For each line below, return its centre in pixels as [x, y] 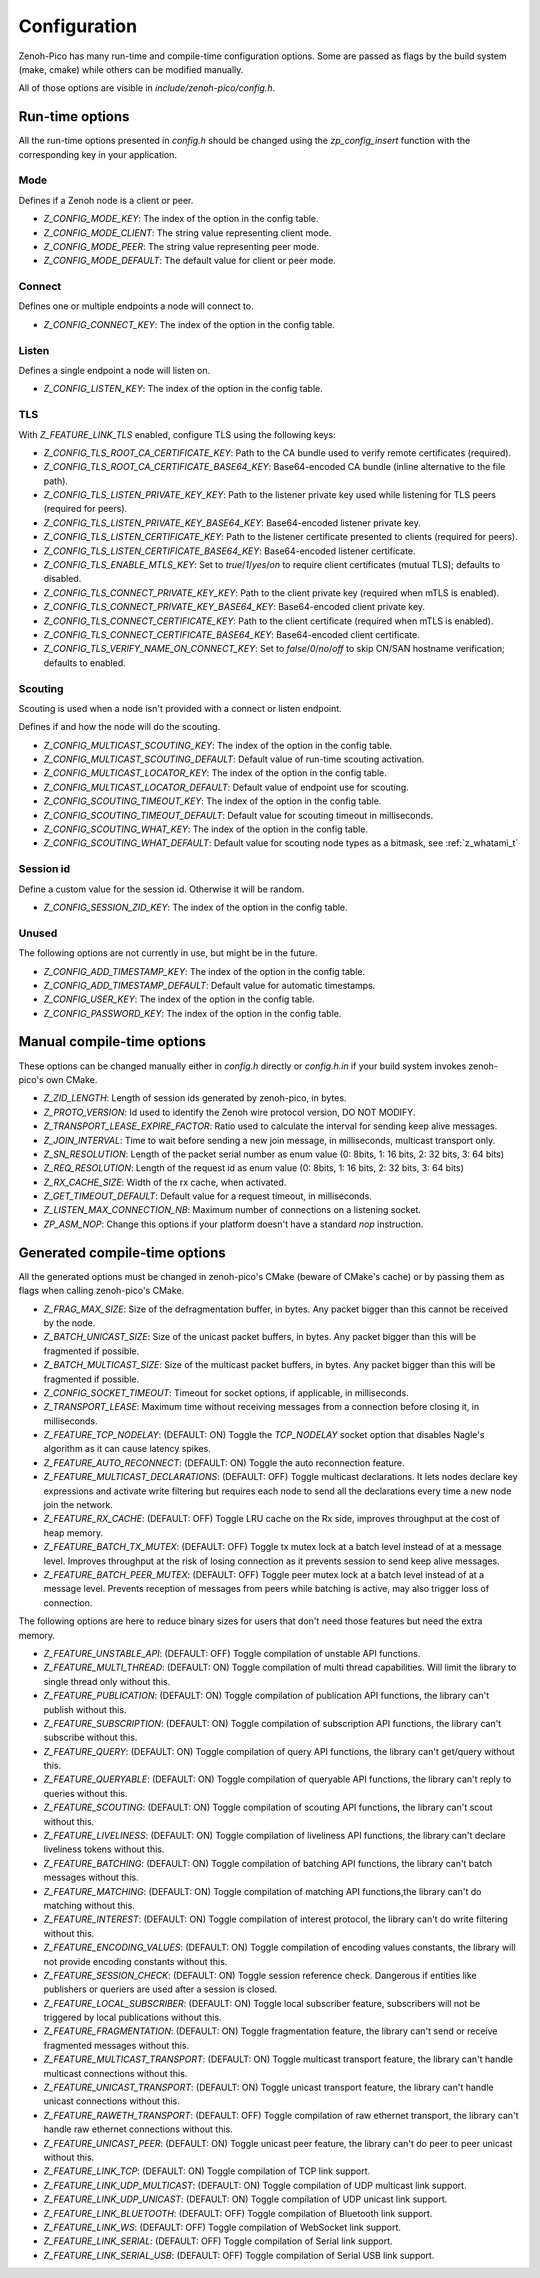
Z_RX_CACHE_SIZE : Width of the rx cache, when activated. [165, 1182]
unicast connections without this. [111, 2101]
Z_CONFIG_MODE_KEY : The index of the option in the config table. [181, 219]
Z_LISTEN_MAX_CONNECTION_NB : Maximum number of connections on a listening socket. [232, 1210]
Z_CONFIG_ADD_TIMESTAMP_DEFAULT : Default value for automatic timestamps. [209, 985]
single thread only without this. [107, 1681]
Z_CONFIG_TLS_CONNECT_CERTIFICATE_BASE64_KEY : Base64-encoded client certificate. [231, 634]
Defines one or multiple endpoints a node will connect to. [136, 306]
